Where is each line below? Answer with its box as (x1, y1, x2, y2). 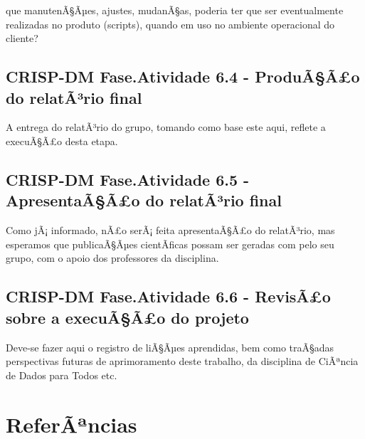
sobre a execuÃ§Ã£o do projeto (6, 306, 249, 328)
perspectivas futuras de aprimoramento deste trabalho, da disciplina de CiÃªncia (6, 354, 359, 369)
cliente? (6, 31, 38, 46)
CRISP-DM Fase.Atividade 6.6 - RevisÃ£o (6, 285, 331, 307)
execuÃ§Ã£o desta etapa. (6, 133, 118, 148)
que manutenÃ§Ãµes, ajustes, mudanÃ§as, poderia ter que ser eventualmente (6, 3, 344, 17)
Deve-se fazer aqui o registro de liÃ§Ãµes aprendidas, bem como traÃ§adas (6, 339, 334, 354)
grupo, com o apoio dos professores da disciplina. (6, 250, 219, 265)
